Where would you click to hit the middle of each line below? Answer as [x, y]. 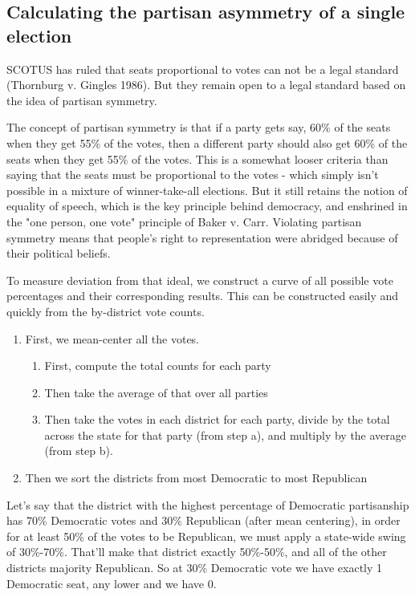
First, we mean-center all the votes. [112, 338]
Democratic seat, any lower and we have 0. [112, 583]
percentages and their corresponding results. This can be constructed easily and [203, 296]
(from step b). [79, 451]
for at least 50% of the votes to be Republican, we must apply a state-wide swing [206, 536]
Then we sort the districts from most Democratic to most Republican [196, 478]
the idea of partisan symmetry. [82, 100]
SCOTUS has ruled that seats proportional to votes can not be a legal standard [203, 69]
